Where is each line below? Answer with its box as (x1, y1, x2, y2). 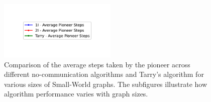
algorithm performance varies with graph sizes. (4, 88, 148, 99)
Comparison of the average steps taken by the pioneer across (4, 59, 190, 69)
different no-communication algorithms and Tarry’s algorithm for (4, 69, 204, 79)
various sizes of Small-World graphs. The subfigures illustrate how (4, 78, 207, 89)
